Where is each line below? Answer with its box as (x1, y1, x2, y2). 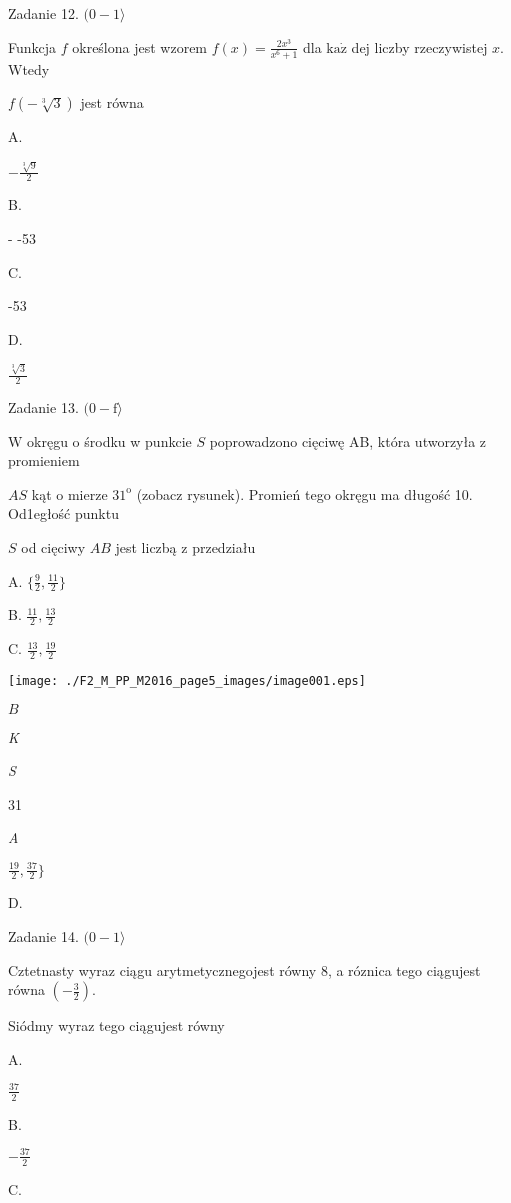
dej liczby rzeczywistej (351, 36, 488, 57)
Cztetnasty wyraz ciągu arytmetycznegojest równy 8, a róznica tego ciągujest (8, 959, 481, 980)
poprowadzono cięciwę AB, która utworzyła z (209, 430, 487, 451)
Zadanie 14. (8, 925, 79, 946)
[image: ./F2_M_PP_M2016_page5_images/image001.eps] (8, 674, 366, 688)
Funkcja (8, 36, 57, 57)
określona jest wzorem (72, 36, 208, 57)
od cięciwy (21, 536, 86, 557)
